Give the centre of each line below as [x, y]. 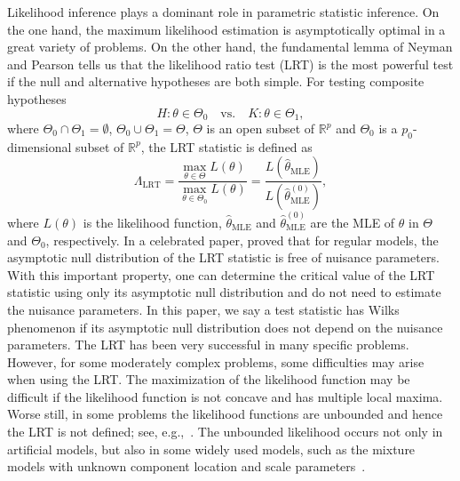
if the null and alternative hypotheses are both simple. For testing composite [216, 81]
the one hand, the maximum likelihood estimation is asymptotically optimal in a [226, 29]
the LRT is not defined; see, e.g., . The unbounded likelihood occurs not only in [225, 432]
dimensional [40, 146]
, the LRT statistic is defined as [226, 146]
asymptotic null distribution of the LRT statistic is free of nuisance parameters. [223, 257]
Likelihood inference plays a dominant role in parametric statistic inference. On [223, 12]
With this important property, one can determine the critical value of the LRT [221, 274]
